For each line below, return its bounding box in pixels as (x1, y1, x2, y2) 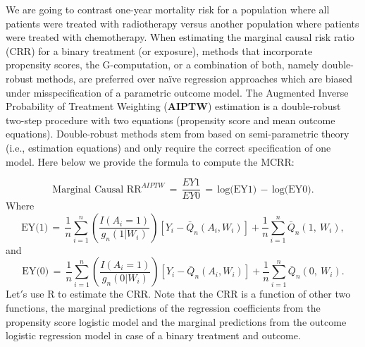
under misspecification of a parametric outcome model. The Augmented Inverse (6, 85, 349, 99)
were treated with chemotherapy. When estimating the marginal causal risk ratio (6, 30, 354, 44)
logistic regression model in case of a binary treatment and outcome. (6, 328, 301, 343)
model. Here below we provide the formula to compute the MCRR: (6, 154, 295, 169)
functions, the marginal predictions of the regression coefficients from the (6, 300, 321, 315)
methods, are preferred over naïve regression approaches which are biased (36, 71, 352, 85)
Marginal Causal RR (52, 184, 142, 195)
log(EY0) (271, 184, 311, 195)
